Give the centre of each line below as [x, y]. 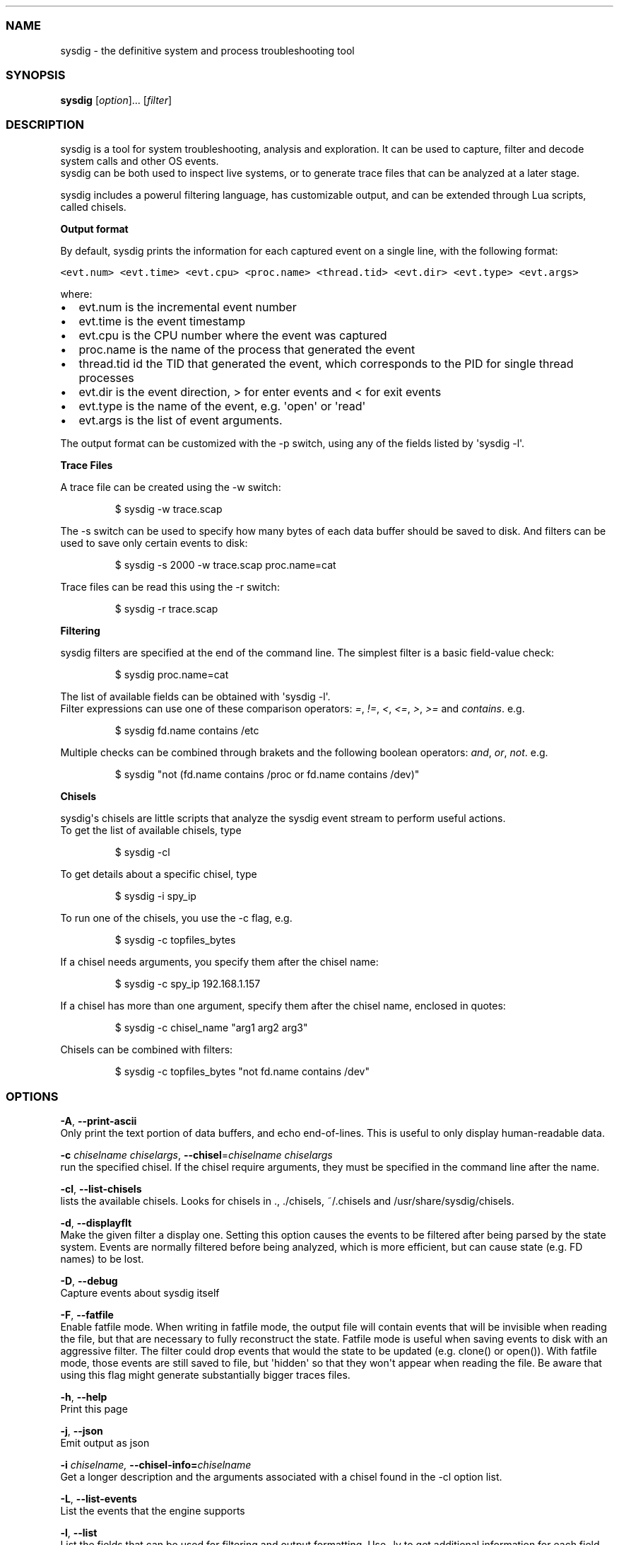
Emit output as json [105, 1443]
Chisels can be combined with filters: [147, 1050]
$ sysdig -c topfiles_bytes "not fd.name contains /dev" [242, 1072]
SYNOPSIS [36, 75]
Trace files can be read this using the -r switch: [170, 587]
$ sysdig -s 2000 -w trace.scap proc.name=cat [225, 565]
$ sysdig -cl [142, 852]
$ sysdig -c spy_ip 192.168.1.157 [188, 984]
